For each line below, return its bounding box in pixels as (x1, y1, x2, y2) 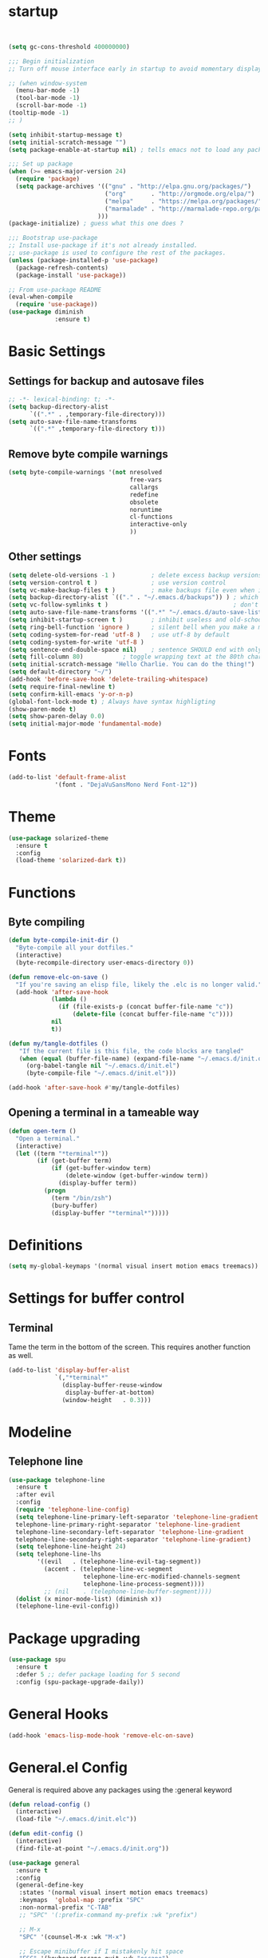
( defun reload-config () (8, 1800, 91, 1808)
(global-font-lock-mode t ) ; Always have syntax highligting (8, 697, 216, 705)
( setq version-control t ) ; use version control (8, 578, 227, 586)
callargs (129, 483, 159, 491)
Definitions (8, 1236, 84, 1254)
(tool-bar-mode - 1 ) (15, 94, 81, 102)
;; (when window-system (8, 79, 88, 87)
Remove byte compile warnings (8, 447, 169, 461)
